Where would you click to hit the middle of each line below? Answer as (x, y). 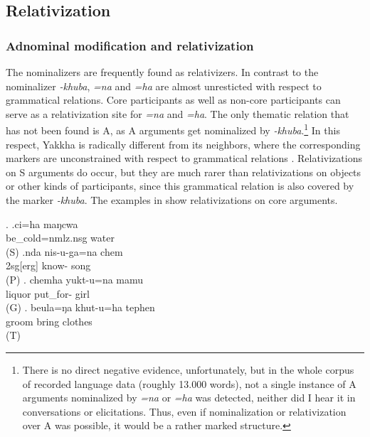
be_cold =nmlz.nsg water (60, 238)
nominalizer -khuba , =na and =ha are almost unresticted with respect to (164, 86)
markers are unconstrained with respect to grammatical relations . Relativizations (184, 158)
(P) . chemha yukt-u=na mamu (75, 279)
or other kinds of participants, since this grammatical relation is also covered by (180, 186)
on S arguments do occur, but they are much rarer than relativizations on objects (184, 172)
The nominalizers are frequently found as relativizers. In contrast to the (162, 72)
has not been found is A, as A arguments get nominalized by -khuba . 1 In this (173, 129)
